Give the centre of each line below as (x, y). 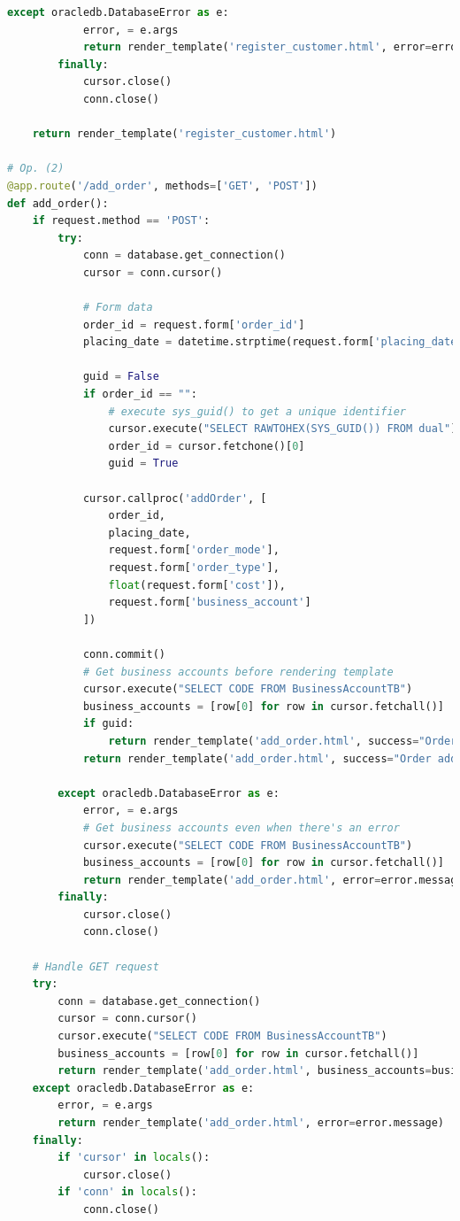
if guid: (108, 724)
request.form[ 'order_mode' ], (194, 550)
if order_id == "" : (140, 394)
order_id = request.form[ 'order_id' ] (194, 325)
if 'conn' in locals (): (127, 1192)
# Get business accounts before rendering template (238, 672)
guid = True (143, 464)
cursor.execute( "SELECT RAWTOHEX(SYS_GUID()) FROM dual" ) (283, 429)
